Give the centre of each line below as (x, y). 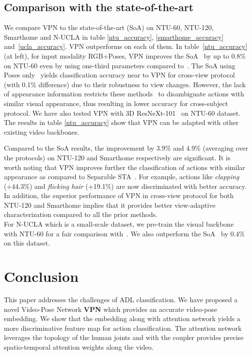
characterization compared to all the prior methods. (81, 214)
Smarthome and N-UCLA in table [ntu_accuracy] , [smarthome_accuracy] (114, 37)
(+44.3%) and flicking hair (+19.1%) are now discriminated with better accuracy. (125, 186)
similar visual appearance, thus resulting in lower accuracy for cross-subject (116, 103)
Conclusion (41, 276)
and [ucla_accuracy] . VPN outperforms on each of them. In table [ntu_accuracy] (126, 46)
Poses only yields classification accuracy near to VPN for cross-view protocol (119, 75)
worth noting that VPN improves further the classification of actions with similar (125, 167)
